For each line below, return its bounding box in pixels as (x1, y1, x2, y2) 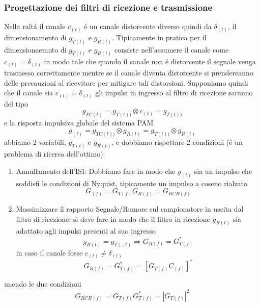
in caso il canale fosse (16, 247, 83, 258)
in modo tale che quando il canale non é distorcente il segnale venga (44, 56, 256, 67)
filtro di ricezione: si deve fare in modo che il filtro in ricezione (16, 213, 210, 224)
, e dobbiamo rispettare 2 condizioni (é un (111, 136, 243, 147)
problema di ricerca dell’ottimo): (4, 148, 105, 159)
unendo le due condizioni (4, 278, 81, 289)
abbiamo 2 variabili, (4, 136, 66, 147)
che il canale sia (4, 87, 53, 98)
